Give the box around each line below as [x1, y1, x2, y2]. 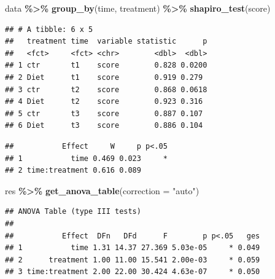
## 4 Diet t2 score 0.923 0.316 [5, 97, 203, 106]
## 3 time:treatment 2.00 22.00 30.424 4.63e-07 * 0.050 [5, 267, 260, 277]
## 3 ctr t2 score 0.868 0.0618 [5, 85, 207, 94]
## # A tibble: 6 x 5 [5, 25, 93, 34]
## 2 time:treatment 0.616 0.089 [5, 166, 141, 175]
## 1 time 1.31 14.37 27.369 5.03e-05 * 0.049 [5, 243, 260, 253]
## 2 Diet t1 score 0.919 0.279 [5, 73, 203, 82]
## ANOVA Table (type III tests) [5, 207, 141, 216]
